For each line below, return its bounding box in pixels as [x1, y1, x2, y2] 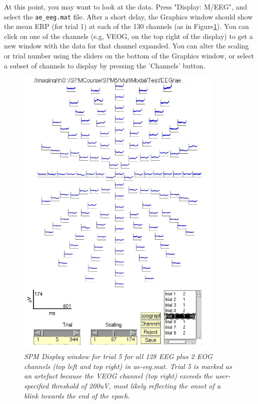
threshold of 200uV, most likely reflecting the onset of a [51, 380, 220, 391]
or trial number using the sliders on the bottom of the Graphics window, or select [4, 50, 254, 61]
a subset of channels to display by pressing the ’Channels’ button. [4, 60, 205, 70]
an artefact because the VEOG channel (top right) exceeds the [24, 371, 213, 381]
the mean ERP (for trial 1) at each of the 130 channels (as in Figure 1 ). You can [4, 21, 249, 31]
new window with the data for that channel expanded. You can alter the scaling [4, 40, 249, 51]
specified [24, 380, 49, 391]
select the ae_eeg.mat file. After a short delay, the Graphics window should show [4, 11, 253, 21]
